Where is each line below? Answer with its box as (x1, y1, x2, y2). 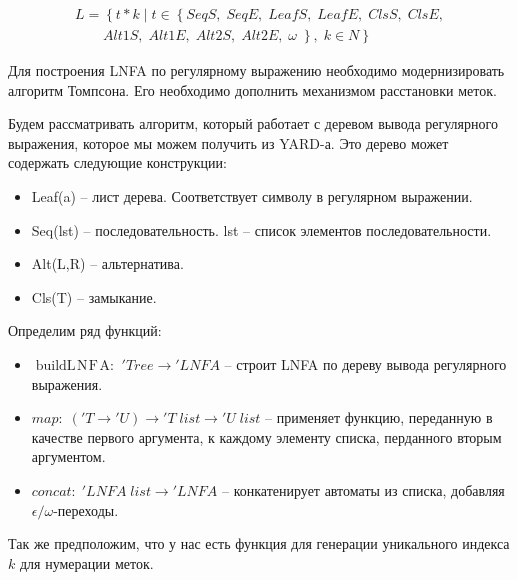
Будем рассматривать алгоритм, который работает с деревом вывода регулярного (8, 113, 498, 134)
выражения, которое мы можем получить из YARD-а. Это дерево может (8, 132, 449, 153)
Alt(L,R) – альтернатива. (31, 253, 184, 274)
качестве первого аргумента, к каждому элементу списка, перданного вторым (31, 426, 502, 447)
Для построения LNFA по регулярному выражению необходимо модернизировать (8, 60, 505, 81)
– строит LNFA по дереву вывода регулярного (224, 354, 507, 374)
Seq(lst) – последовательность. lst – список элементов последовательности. (31, 219, 492, 240)
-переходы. (53, 499, 119, 520)
